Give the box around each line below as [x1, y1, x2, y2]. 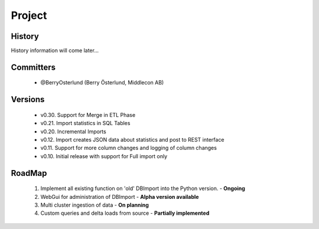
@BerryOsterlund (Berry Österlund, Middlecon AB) [40, 79, 164, 86]
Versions [11, 94, 45, 104]
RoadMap [11, 168, 47, 178]
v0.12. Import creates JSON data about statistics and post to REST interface [40, 136, 224, 143]
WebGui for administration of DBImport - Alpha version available [40, 193, 199, 200]
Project [11, 9, 47, 22]
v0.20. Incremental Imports [40, 127, 106, 135]
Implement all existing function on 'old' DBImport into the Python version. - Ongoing [40, 185, 245, 192]
